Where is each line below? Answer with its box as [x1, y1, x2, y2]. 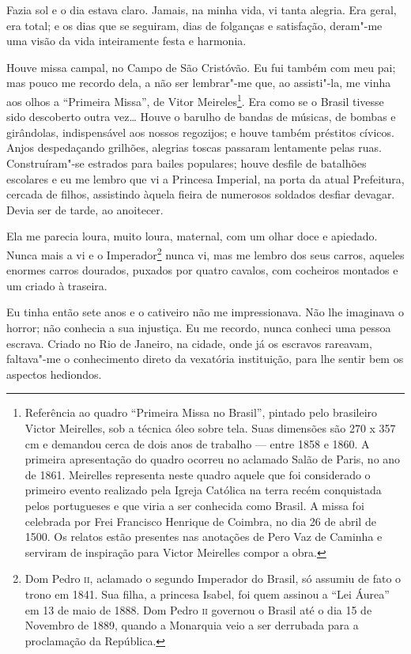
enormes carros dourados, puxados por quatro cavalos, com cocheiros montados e [6, 262, 398, 278]
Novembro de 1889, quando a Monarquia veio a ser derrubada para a [25, 617, 359, 633]
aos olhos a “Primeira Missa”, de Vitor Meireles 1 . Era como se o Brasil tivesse [6, 90, 384, 109]
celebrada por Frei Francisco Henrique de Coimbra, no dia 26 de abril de [25, 512, 376, 529]
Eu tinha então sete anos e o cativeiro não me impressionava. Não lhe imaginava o [6, 304, 404, 320]
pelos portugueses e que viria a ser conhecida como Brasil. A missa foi [25, 497, 364, 513]
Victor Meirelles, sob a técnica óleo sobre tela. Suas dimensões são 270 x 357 [25, 419, 396, 436]
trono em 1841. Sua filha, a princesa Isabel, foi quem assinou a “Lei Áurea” [25, 585, 390, 602]
